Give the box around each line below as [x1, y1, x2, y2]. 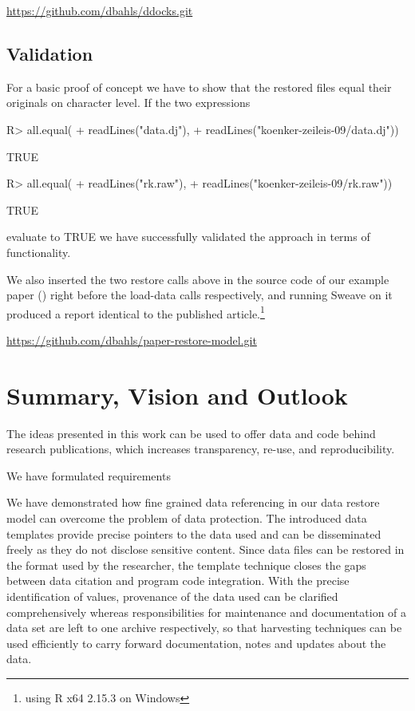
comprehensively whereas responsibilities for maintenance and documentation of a [6, 603, 407, 620]
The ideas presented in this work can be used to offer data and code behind [6, 425, 376, 441]
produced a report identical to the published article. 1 [6, 302, 265, 322]
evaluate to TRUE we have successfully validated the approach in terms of [6, 228, 370, 245]
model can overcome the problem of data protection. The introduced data [6, 510, 367, 527]
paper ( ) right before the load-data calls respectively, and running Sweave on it [6, 286, 393, 303]
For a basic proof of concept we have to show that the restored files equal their [6, 78, 392, 95]
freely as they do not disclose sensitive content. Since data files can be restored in [6, 541, 405, 558]
